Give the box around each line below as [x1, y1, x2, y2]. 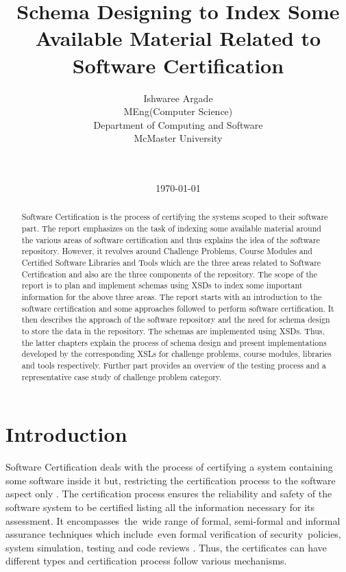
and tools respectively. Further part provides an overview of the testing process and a [21, 359, 326, 371]
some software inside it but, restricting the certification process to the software [5, 473, 336, 487]
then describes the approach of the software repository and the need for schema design [21, 314, 330, 325]
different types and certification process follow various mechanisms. [5, 554, 287, 568]
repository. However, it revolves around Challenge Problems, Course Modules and [21, 245, 312, 257]
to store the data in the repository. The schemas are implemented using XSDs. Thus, [21, 325, 325, 337]
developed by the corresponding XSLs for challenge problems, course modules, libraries [21, 348, 332, 360]
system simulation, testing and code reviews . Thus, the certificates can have [5, 540, 327, 554]
